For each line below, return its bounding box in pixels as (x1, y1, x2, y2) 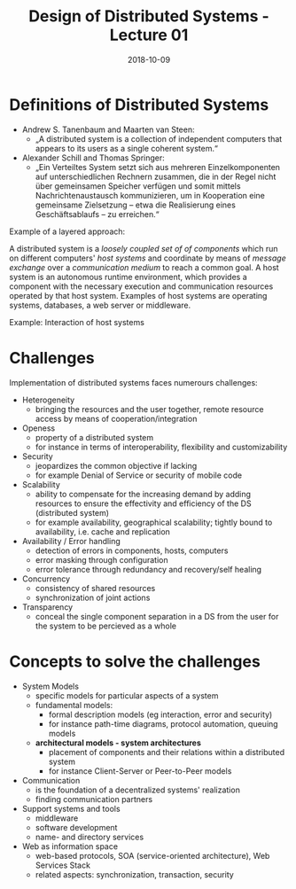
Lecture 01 (109, 25, 189, 45)
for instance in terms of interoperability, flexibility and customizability (35, 441, 288, 452)
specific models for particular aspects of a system (35, 690, 219, 701)
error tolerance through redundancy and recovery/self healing (35, 564, 262, 574)
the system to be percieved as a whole (35, 620, 177, 631)
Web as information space (21, 840, 118, 852)
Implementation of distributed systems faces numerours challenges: (9, 377, 259, 387)
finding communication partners (35, 793, 153, 804)
